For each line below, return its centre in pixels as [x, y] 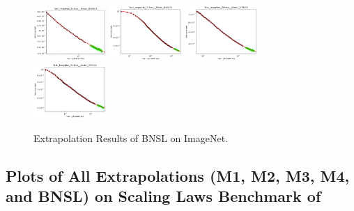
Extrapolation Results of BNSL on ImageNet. [131, 138]
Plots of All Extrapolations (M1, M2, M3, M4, [178, 175]
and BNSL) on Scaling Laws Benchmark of [163, 196]
